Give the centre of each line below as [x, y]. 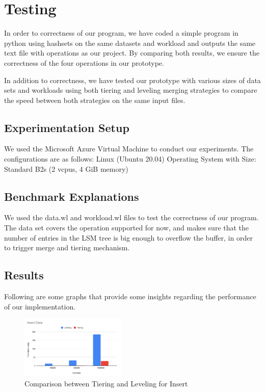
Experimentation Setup [67, 127]
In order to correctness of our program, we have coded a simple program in [121, 33]
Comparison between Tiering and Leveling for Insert [106, 383]
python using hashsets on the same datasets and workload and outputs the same [130, 43]
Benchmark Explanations [72, 196]
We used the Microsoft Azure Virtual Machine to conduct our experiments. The [129, 149]
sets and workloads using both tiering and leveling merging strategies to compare [131, 90]
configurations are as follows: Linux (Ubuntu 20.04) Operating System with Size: [130, 159]
